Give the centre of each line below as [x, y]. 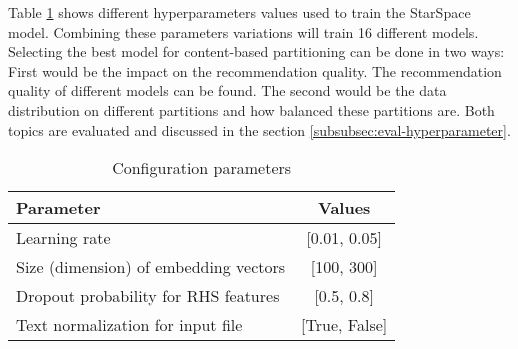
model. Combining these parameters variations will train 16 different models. [243, 31]
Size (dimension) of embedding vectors [151, 267]
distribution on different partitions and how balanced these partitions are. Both [251, 109]
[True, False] [344, 325]
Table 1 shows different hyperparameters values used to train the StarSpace [239, 12]
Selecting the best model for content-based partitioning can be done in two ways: [256, 51]
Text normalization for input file [129, 325]
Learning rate [63, 238]
